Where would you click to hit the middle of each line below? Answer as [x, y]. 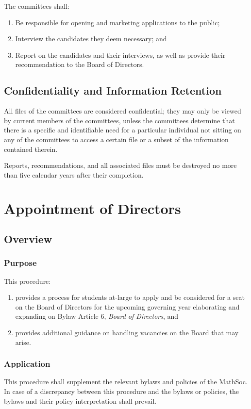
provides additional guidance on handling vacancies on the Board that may [127, 333]
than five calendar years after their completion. [74, 174]
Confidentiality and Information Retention [113, 90]
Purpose [20, 263]
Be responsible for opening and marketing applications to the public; [117, 22]
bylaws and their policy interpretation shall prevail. [80, 401]
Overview [28, 239]
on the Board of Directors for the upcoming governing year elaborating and [127, 306]
